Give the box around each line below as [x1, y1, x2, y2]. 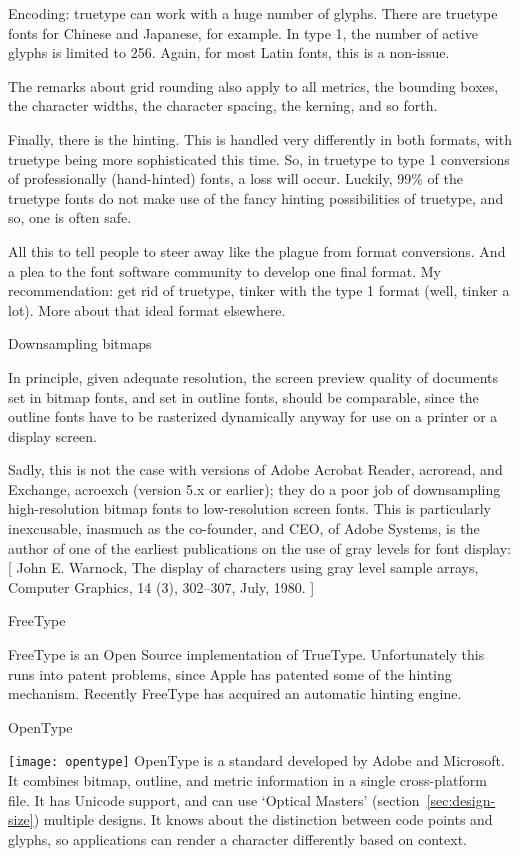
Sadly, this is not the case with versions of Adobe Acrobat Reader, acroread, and [8, 459, 503, 480]
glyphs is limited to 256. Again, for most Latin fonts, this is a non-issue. [8, 42, 450, 63]
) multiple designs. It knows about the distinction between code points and [33, 809, 493, 830]
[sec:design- [426, 789, 496, 810]
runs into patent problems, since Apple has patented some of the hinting [8, 663, 452, 684]
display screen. [8, 425, 97, 446]
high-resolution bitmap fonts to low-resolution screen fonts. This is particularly [8, 498, 491, 519]
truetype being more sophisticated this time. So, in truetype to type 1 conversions [8, 148, 510, 169]
